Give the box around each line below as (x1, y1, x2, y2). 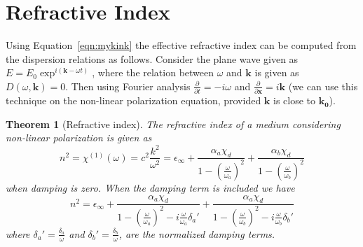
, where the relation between (92, 65, 214, 80)
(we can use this (288, 78, 358, 93)
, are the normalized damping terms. (118, 226, 275, 241)
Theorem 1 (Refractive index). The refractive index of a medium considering (6, 116, 341, 131)
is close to (273, 93, 316, 108)
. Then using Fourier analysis (65, 78, 191, 93)
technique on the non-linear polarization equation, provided (6, 93, 261, 108)
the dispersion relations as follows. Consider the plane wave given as (6, 51, 299, 66)
